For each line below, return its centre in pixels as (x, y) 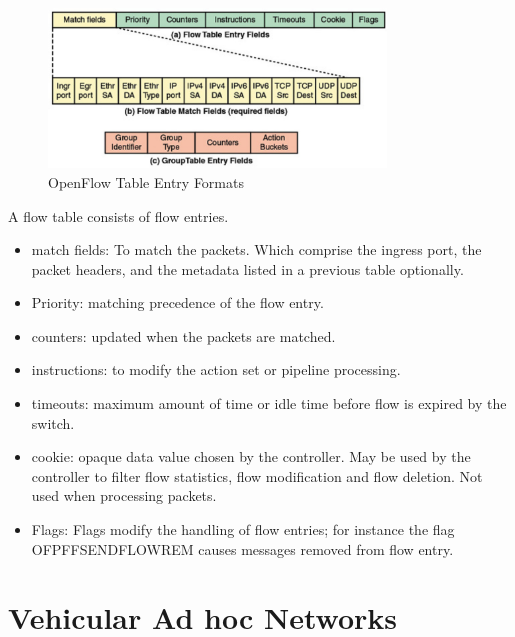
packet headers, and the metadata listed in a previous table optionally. (247, 268)
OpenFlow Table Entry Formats (146, 181)
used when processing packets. (124, 495)
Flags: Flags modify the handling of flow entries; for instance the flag (243, 529)
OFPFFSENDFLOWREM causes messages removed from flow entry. (242, 548)
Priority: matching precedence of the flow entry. (177, 302)
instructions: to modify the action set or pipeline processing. (216, 369)
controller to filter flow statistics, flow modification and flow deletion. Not (257, 475)
